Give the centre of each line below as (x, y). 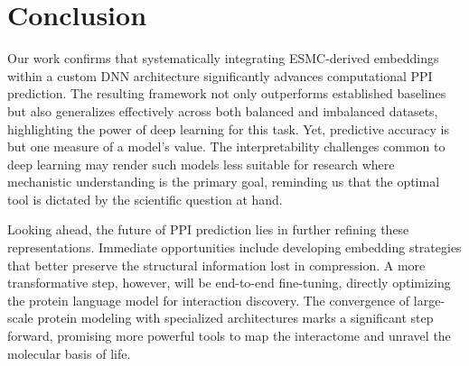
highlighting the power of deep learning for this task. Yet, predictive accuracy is (228, 128)
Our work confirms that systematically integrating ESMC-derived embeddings (223, 58)
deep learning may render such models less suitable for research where (201, 164)
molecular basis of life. (69, 353)
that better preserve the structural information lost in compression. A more (216, 265)
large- (429, 300)
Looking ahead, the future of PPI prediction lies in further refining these (208, 229)
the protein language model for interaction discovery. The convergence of (209, 300)
